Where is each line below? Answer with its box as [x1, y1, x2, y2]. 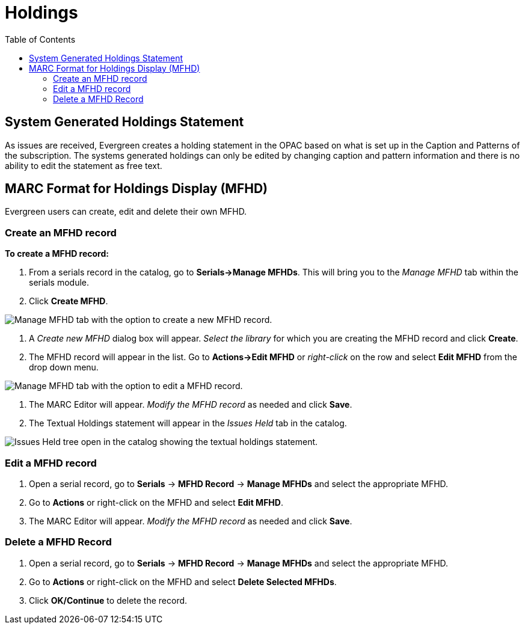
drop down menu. [29, 362, 99, 373]
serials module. [29, 277, 90, 288]
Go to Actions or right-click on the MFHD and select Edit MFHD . [29, 497, 283, 508]
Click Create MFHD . [29, 296, 108, 307]
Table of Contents [5, 34, 76, 44]
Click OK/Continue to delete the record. [29, 595, 188, 606]
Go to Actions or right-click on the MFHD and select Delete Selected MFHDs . [29, 576, 337, 587]
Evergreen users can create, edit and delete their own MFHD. [5, 206, 247, 217]
